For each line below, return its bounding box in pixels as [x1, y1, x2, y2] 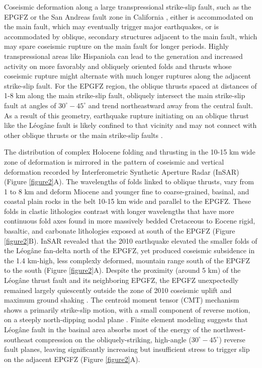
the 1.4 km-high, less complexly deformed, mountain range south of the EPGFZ [4, 255, 250, 265]
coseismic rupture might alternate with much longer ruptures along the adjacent [4, 70, 251, 81]
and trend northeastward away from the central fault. [88, 100, 253, 110]
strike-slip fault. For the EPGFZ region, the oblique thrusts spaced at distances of [4, 80, 257, 91]
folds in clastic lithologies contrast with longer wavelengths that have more [4, 205, 234, 216]
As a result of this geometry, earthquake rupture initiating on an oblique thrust [4, 110, 249, 120]
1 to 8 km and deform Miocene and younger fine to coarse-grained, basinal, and [4, 186, 249, 196]
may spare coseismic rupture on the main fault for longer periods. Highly [4, 41, 229, 51]
